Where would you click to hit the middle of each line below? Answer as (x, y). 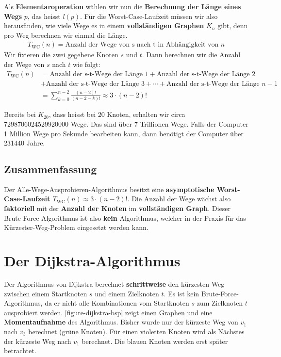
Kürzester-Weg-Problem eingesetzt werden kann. (76, 227)
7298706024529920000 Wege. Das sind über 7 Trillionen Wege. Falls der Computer (126, 123)
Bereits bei (20, 114)
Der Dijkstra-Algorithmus (92, 261)
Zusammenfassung (50, 169)
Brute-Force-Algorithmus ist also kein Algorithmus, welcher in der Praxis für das (125, 218)
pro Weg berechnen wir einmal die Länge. (66, 35)
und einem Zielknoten (127, 293)
